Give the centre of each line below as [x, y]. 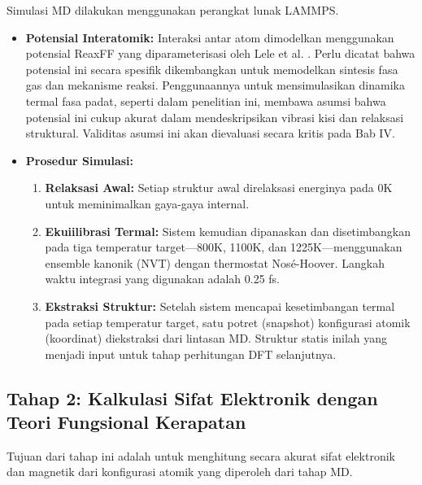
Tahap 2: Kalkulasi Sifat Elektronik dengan [192, 398]
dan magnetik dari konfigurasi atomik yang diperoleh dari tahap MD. [180, 472]
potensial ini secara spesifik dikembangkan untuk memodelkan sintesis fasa [212, 69]
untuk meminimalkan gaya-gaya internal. [147, 203]
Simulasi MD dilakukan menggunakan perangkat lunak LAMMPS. [173, 10]
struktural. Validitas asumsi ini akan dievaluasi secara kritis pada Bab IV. [210, 133]
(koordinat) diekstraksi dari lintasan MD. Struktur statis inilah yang [216, 338]
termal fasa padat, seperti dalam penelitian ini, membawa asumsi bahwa [206, 100]
